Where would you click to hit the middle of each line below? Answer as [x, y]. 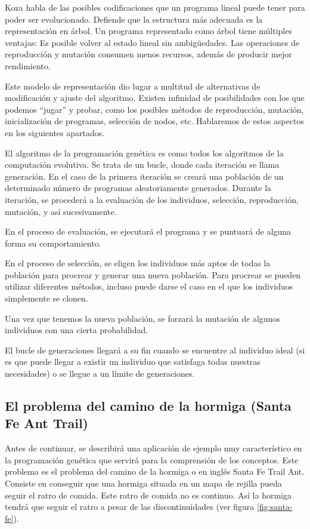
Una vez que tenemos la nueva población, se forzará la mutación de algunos [142, 318]
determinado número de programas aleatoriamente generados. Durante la [138, 188]
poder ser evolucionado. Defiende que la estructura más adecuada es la [134, 19]
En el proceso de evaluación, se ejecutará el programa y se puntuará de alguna [148, 231]
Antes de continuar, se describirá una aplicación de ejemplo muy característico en [154, 448]
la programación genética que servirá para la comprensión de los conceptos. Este [152, 459]
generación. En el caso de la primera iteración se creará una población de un [144, 176]
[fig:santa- [275, 507]
